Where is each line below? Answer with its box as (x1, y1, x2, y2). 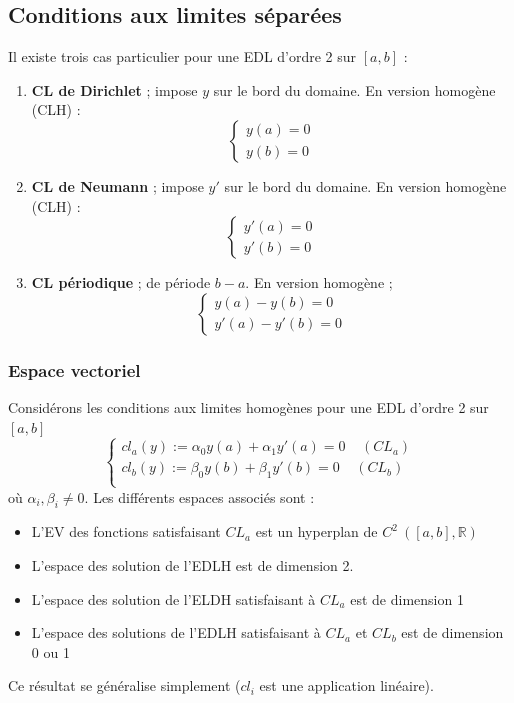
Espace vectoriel (8, 357, 141, 382)
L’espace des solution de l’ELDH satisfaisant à (31, 588, 316, 609)
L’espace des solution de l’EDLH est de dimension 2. (31, 554, 354, 575)
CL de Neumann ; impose (31, 175, 204, 196)
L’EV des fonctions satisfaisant (31, 521, 221, 542)
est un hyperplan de (255, 521, 378, 542)
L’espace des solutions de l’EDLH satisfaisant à (31, 622, 321, 643)
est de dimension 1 (350, 588, 464, 609)
